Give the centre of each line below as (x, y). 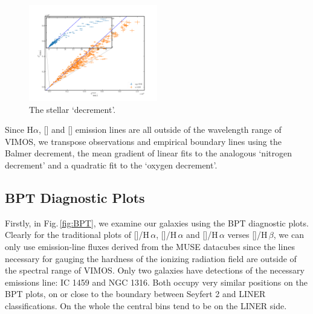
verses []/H (247, 235)
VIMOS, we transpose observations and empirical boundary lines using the (143, 141)
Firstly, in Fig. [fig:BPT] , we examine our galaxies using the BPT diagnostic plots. (157, 223)
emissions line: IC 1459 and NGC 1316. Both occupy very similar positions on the (156, 282)
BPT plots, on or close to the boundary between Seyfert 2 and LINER (135, 294)
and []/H (202, 235)
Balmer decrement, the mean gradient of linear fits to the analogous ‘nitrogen (148, 153)
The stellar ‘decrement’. (73, 109)
